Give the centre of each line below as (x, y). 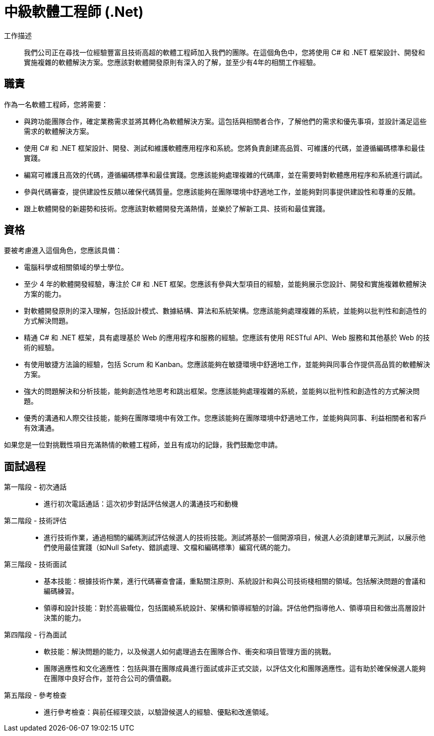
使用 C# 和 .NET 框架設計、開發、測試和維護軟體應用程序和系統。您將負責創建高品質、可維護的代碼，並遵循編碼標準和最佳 (224, 148)
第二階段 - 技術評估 (35, 521)
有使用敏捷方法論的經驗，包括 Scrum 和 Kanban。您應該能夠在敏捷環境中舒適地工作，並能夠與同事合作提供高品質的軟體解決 (227, 365)
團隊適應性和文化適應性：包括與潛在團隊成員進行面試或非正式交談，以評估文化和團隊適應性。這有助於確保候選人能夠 (235, 669)
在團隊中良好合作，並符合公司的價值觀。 (110, 678)
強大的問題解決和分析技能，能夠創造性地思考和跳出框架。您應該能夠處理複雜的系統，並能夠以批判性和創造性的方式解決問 (222, 391)
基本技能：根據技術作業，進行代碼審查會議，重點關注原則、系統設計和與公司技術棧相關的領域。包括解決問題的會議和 (235, 581)
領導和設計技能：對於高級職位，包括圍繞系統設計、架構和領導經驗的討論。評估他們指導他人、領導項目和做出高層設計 (235, 608)
